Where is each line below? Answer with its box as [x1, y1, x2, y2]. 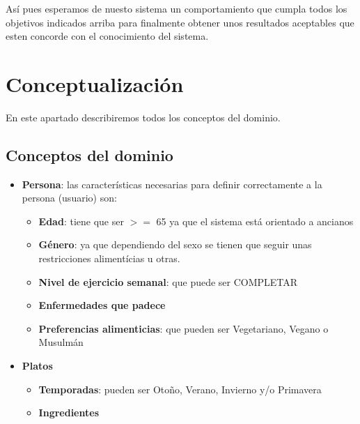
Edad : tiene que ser [38, 213, 124, 228]
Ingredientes [38, 405, 99, 420]
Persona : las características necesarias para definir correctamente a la [22, 176, 322, 191]
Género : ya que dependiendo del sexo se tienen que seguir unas [38, 237, 312, 252]
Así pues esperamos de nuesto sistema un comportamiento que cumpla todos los [6, 1, 347, 15]
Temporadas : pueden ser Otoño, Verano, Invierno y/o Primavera [38, 381, 322, 396]
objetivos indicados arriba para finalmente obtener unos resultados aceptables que [6, 15, 354, 29]
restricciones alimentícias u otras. [38, 251, 180, 266]
